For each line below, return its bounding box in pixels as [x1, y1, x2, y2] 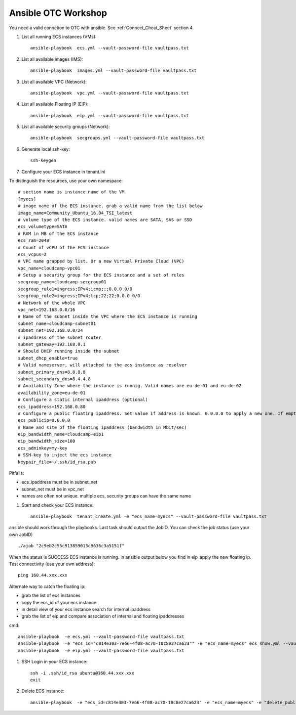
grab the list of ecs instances [21, 592, 81, 598]
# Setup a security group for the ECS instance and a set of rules [18, 272, 185, 278]
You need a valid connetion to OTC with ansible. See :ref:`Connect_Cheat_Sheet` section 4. [9, 25, 194, 31]
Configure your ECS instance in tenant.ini [21, 169, 106, 175]
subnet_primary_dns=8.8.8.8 [18, 369, 86, 375]
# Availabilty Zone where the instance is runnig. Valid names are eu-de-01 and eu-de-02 [18, 383, 242, 389]
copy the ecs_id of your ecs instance [21, 599, 97, 605]
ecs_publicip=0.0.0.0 [18, 418, 70, 423]
